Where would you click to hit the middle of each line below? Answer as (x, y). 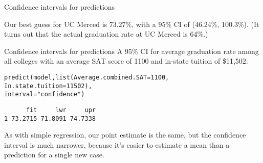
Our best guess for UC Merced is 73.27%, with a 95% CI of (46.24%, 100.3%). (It (132, 24)
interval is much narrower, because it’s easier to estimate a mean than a (117, 144)
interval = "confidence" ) (45, 94)
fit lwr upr (61, 110)
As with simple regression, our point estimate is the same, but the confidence (125, 135)
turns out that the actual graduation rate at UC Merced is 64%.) (106, 34)
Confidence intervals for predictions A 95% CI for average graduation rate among (131, 51)
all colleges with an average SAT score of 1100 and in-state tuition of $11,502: (126, 61)
